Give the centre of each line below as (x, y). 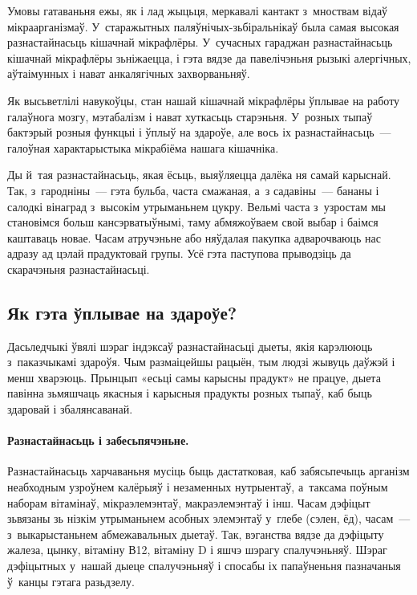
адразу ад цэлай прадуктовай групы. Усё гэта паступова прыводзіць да (179, 253)
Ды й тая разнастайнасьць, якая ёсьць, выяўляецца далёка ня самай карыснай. (199, 175)
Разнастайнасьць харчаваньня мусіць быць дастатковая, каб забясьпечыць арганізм (208, 471)
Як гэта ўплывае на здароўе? (122, 312)
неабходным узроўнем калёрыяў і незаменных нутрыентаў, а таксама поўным (198, 487)
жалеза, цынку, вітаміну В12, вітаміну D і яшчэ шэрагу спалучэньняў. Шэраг (197, 550)
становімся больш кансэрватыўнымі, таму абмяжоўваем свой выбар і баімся (193, 222)
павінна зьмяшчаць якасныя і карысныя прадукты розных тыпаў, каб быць (190, 393)
